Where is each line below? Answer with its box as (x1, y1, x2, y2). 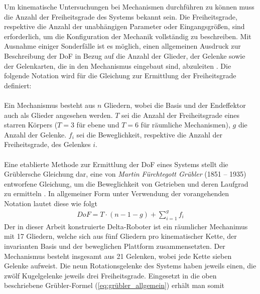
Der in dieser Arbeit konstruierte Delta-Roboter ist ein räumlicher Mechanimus (4, 221, 248, 231)
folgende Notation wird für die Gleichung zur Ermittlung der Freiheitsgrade (4, 70, 236, 81)
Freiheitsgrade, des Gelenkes (4, 139, 91, 150)
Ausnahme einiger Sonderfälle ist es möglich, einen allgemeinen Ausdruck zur (4, 41, 241, 51)
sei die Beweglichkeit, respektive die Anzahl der (76, 129, 223, 139)
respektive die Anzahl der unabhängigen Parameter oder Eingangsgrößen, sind (4, 21, 245, 32)
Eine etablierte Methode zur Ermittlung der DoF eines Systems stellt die (4, 159, 228, 169)
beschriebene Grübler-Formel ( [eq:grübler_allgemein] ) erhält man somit (4, 280, 225, 290)
